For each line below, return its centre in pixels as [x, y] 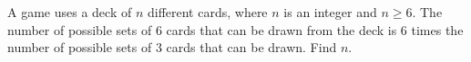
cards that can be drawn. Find [251, 47]
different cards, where [207, 12]
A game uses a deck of [70, 12]
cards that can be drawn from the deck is [282, 29]
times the [437, 29]
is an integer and [330, 12]
